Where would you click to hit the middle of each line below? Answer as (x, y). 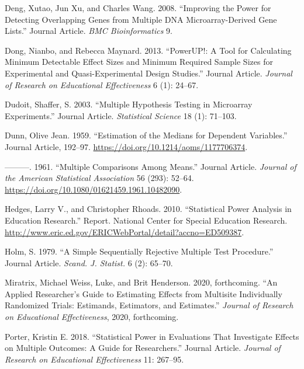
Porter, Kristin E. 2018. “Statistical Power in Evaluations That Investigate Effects (152, 336)
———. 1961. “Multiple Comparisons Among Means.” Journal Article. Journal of (151, 166)
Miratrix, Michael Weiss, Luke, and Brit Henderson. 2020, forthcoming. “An (141, 282)
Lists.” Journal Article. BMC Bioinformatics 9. (89, 31)
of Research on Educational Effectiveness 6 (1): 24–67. (102, 84)
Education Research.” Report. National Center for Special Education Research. (146, 220)
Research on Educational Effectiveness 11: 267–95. (94, 359)
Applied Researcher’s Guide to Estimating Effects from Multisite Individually (144, 293)
